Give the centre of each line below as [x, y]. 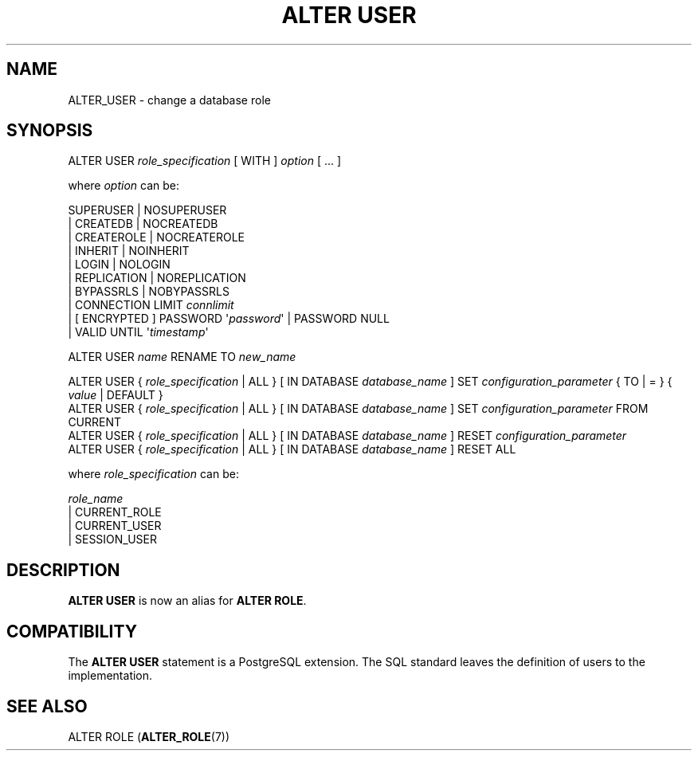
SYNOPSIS [50, 131]
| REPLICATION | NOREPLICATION [157, 278]
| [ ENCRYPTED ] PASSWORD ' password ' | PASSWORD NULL [229, 319]
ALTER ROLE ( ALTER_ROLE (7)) [149, 736]
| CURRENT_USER [115, 526]
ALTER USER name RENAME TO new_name [182, 357]
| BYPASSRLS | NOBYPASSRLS [149, 292]
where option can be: [124, 186]
